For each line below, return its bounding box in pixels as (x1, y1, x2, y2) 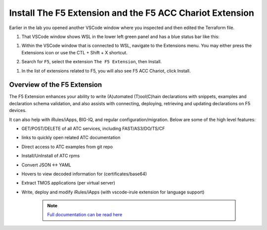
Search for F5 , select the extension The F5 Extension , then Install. (21, 59, 162, 65)
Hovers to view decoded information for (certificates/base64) (21, 171, 147, 177)
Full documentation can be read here (47, 212, 123, 218)
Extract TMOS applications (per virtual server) (21, 180, 116, 186)
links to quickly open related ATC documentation (21, 135, 121, 141)
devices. (9, 108, 27, 114)
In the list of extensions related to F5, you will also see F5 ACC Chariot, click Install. (21, 68, 191, 74)
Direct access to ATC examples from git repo (21, 144, 113, 150)
